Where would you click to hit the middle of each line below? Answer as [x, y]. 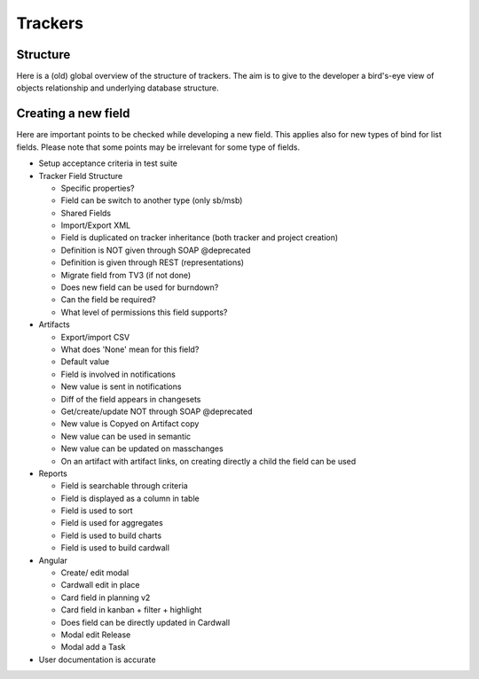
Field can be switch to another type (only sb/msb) [152, 200]
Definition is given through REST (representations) [152, 262]
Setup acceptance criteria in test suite [108, 163]
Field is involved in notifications [118, 374]
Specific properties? [98, 188]
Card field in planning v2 [106, 597]
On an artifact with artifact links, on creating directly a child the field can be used [208, 461]
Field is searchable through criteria [124, 486]
